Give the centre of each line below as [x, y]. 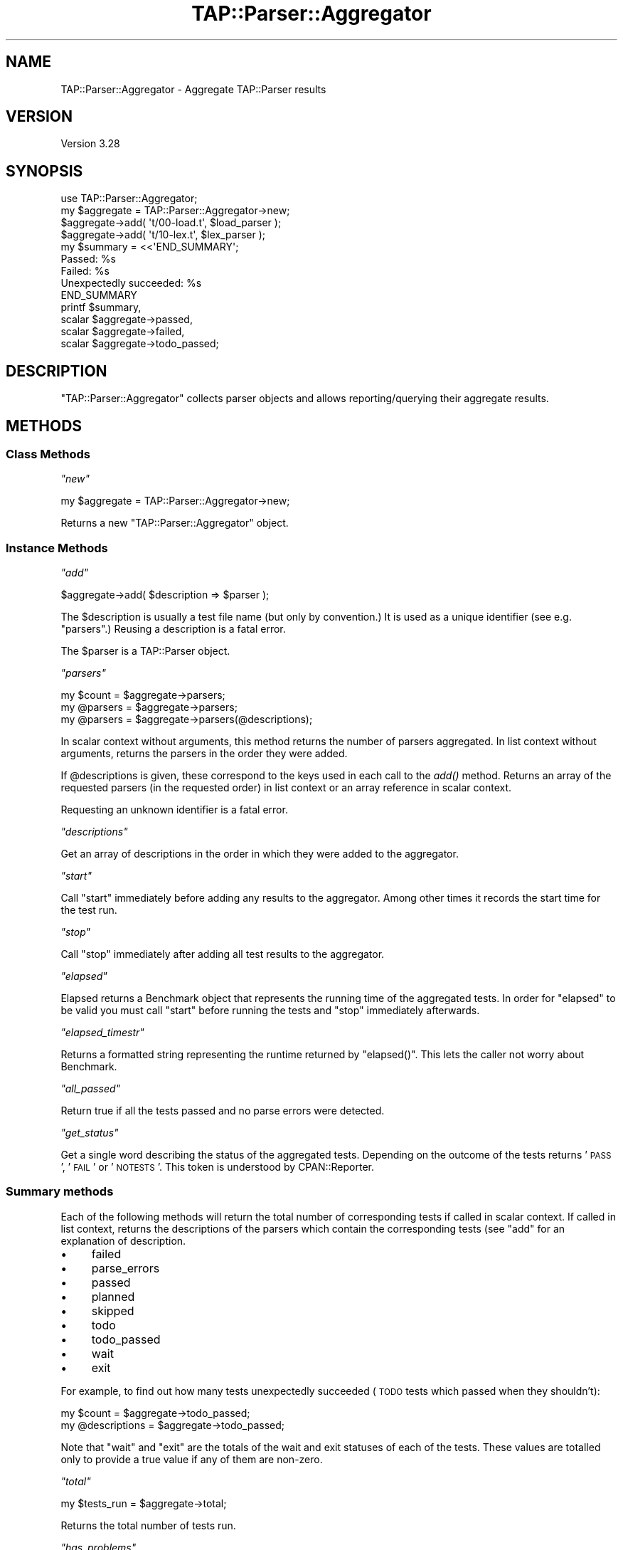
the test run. [89, 910]
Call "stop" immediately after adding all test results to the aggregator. [223, 954]
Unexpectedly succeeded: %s [131, 283]
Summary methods [60, 1192]
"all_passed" [91, 1089]
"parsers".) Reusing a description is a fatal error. [173, 629]
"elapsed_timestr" [102, 1033]
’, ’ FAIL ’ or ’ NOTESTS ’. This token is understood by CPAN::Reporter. [218, 1167]
